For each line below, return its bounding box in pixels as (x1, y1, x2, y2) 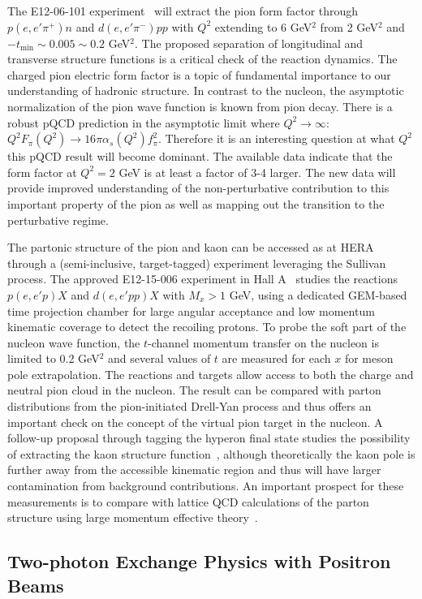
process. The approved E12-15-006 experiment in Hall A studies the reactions (7, 270, 398, 287)
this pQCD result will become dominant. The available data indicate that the (7, 148, 393, 165)
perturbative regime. (7, 211, 109, 228)
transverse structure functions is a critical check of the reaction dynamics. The (7, 50, 398, 67)
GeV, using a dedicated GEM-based (229, 286, 407, 303)
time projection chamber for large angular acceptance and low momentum (7, 302, 375, 319)
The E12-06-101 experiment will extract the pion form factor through (7, 2, 359, 19)
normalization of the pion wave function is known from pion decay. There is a (7, 97, 393, 114)
